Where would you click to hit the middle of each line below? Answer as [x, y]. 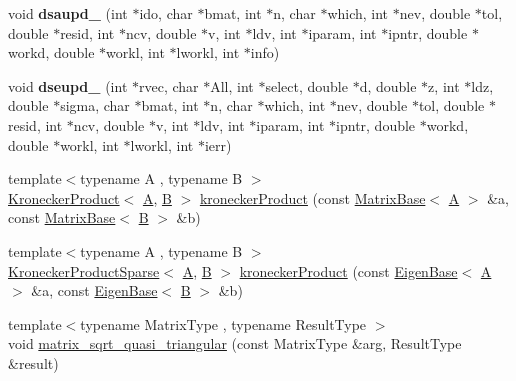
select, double [306, 85]
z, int [444, 85]
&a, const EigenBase [94, 290]
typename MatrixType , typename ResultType [223, 323]
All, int [232, 85]
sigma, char [95, 105]
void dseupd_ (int [68, 85]
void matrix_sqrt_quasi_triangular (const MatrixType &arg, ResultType [235, 343]
